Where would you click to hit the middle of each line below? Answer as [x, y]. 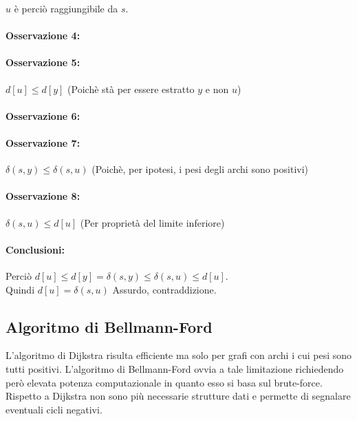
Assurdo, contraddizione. [164, 289]
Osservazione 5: [43, 62]
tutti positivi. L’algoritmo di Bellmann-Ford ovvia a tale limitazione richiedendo [175, 368]
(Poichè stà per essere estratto [131, 89]
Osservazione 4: [43, 35]
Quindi [20, 289]
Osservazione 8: [43, 196]
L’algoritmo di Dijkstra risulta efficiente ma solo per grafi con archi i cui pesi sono [179, 355]
